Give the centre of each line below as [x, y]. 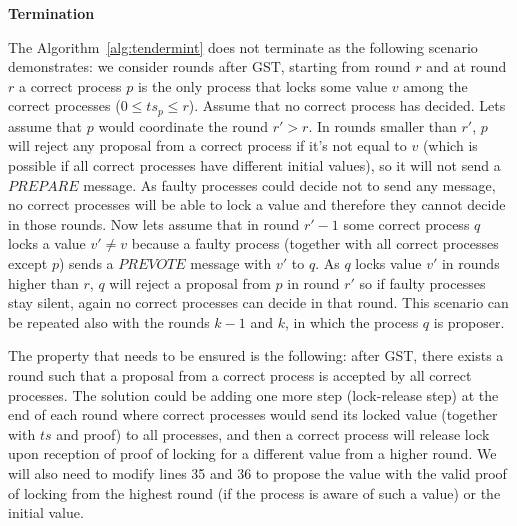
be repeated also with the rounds [109, 321]
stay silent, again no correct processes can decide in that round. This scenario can [258, 302]
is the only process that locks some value [262, 85]
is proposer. [469, 321]
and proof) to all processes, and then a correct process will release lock [273, 433]
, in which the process [351, 321]
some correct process [406, 223]
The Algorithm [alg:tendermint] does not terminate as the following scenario [243, 46]
